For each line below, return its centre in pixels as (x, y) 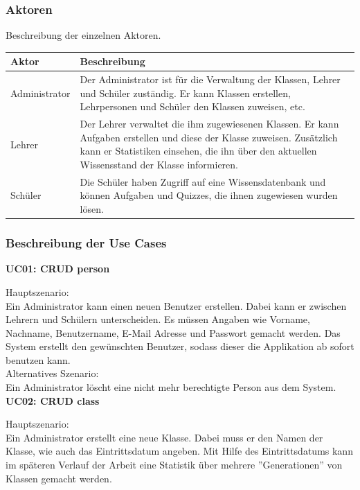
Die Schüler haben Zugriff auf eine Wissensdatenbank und (203, 181)
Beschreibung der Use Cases (86, 243)
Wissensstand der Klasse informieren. (159, 164)
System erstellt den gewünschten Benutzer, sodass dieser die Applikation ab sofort (180, 346)
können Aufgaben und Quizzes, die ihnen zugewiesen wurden (209, 195)
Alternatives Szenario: (52, 373)
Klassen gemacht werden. (59, 478)
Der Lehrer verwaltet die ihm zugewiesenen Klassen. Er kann (209, 124)
